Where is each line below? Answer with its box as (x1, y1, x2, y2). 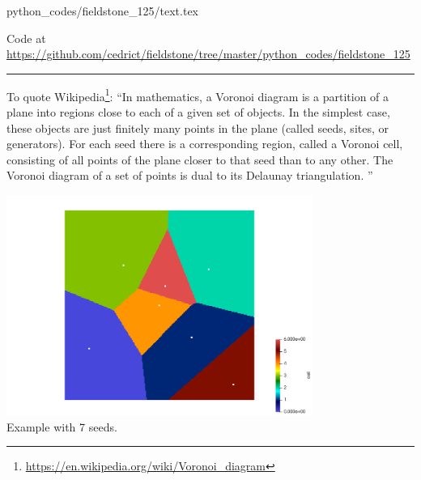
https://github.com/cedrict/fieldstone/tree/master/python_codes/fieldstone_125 (6, 45, 410, 62)
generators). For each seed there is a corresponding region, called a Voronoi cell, (6, 135, 403, 152)
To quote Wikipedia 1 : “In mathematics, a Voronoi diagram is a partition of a (6, 85, 389, 104)
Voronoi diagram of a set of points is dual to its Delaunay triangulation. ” (6, 167, 373, 184)
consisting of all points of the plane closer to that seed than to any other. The (6, 151, 393, 168)
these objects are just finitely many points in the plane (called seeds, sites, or (6, 119, 389, 136)
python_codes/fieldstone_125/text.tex (6, 2, 199, 19)
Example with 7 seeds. (6, 418, 117, 435)
